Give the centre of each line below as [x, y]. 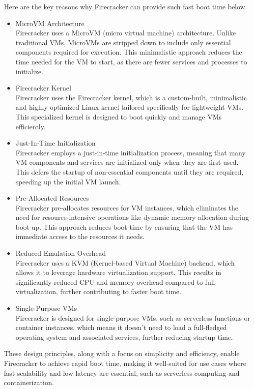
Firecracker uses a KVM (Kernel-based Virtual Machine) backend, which [125, 262]
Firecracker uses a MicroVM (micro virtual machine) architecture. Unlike [126, 33]
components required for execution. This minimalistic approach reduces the [129, 52]
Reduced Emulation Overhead [61, 253]
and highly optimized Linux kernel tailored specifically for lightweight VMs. [129, 107]
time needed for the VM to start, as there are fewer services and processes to [131, 61]
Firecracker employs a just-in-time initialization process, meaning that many [130, 152]
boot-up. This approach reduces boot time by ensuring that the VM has [124, 226]
